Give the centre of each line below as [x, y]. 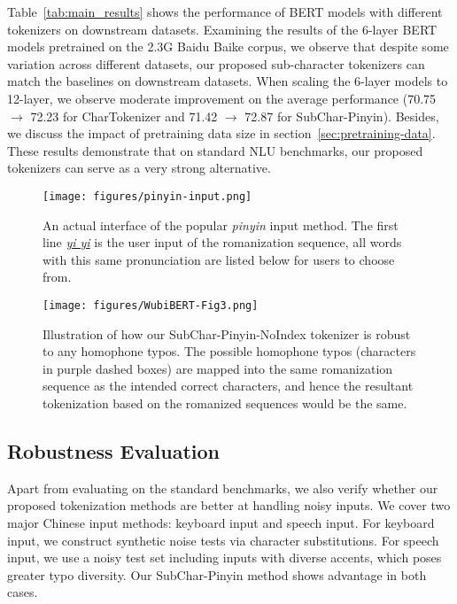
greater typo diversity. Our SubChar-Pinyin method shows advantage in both [217, 574]
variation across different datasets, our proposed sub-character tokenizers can [216, 63]
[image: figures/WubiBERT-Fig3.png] [151, 305]
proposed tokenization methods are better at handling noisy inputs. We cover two [229, 505]
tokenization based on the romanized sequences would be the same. [225, 403]
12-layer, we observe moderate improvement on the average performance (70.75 [222, 98]
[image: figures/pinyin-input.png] [147, 196]
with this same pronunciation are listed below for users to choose [219, 259]
